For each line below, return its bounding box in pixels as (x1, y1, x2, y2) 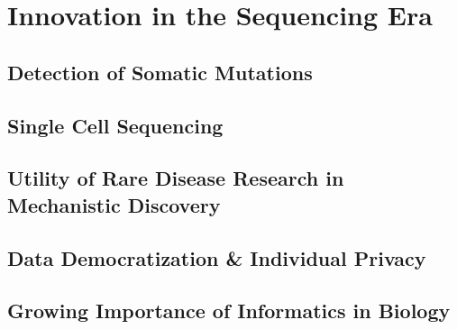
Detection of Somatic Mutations (7, 58, 313, 86)
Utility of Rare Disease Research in (7, 164, 344, 192)
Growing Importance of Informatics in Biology (7, 297, 451, 324)
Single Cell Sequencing (7, 111, 224, 139)
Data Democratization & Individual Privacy (7, 243, 426, 271)
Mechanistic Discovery (7, 190, 221, 218)
